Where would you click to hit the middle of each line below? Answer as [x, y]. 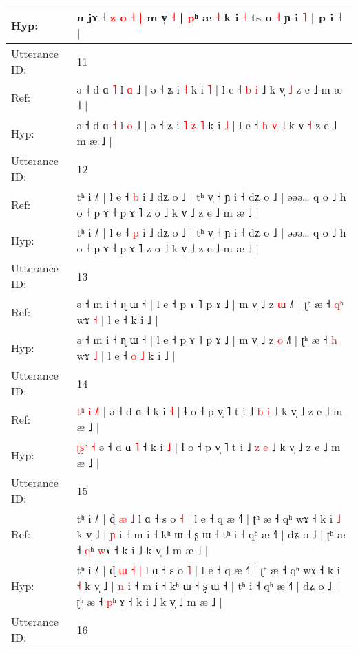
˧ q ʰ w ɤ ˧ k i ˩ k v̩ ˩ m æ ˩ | [143, 550]
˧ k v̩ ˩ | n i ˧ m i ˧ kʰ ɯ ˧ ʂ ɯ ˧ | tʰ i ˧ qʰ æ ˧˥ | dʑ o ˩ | [208, 586]
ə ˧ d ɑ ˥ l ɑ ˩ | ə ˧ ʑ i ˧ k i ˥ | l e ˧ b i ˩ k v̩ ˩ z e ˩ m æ [209, 89]
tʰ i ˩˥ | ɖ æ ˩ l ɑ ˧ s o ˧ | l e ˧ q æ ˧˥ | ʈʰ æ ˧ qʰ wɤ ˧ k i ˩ [209, 518]
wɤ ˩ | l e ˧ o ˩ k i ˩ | [126, 355]
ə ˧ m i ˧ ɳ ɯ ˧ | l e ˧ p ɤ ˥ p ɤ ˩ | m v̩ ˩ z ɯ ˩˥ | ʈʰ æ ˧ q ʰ [210, 304]
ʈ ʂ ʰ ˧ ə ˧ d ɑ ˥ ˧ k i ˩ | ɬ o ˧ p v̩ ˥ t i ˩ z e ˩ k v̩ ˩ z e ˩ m [209, 447]
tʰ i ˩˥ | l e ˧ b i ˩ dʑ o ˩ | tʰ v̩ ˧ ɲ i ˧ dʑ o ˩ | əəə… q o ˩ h [211, 196]
